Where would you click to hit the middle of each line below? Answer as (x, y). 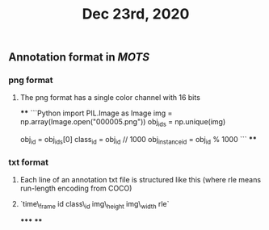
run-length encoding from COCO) (76, 188)
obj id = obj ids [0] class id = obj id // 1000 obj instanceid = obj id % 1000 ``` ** (138, 140)
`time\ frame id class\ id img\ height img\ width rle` (95, 205)
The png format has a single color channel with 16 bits (110, 98)
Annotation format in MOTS (79, 57)
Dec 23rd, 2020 (136, 14)
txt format (28, 162)
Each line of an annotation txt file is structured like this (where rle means (140, 180)
